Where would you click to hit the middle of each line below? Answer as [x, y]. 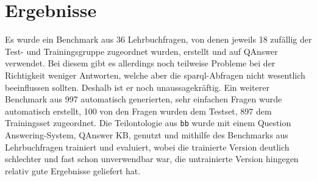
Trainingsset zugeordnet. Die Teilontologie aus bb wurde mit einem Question [148, 123]
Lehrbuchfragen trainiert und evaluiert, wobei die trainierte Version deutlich [147, 147]
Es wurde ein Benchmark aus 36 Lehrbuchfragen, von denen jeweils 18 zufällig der [158, 39]
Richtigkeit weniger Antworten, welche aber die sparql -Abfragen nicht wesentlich [155, 75]
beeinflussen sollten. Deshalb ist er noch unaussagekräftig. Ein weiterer [137, 87]
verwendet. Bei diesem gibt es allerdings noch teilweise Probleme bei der [140, 63]
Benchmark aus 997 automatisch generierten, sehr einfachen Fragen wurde [144, 99]
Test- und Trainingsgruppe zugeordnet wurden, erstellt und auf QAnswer [141, 51]
